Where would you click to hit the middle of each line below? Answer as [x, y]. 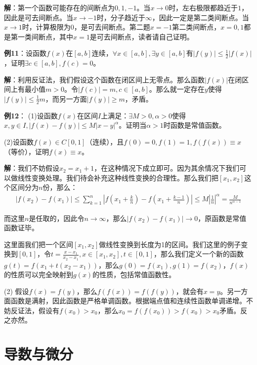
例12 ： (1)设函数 [31, 115]
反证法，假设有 [35, 310]
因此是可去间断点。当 [39, 17]
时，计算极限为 [46, 27]
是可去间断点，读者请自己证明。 [142, 36]
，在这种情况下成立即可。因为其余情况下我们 [167, 168]
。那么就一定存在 [177, 89]
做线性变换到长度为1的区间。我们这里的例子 [170, 244]
